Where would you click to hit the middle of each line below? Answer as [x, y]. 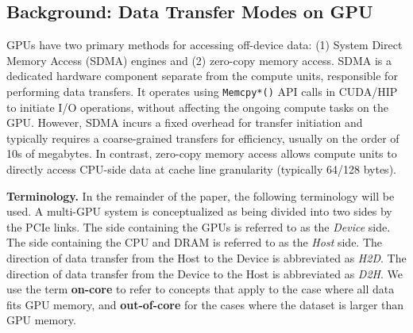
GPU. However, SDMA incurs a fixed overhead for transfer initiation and [185, 122]
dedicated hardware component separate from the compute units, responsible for [202, 76]
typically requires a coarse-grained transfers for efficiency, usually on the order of [203, 138]
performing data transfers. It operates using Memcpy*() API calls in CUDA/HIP [202, 91]
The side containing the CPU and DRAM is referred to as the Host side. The [195, 242]
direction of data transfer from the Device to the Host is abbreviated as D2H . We [205, 273]
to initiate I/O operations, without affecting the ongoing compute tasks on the [197, 107]
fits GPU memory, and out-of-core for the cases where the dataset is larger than [205, 304]
